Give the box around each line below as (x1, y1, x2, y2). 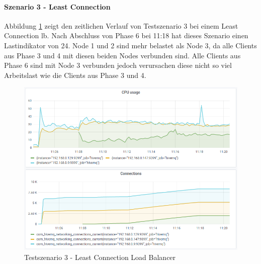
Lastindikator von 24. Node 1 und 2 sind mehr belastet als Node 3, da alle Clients (4, 40, 257, 50)
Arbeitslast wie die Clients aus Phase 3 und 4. (4, 69, 146, 80)
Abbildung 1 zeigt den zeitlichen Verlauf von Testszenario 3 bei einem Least (4, 20, 238, 31)
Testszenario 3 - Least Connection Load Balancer (24, 252, 176, 262)
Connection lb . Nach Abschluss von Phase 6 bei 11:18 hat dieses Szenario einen (4, 30, 248, 41)
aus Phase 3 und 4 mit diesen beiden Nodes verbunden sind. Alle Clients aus (4, 50, 241, 60)
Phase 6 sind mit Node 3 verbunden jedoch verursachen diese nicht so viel (4, 60, 232, 70)
